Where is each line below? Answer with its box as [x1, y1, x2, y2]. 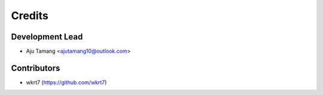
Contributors [11, 63, 60, 73]
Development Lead [11, 32, 83, 42]
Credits [11, 9, 49, 22]
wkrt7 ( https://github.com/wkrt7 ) [26, 78, 107, 86]
